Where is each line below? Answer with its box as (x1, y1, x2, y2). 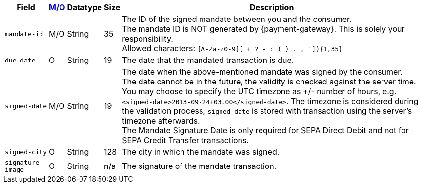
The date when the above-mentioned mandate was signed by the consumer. (122, 67, 402, 77)
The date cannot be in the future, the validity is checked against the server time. (122, 77, 416, 86)
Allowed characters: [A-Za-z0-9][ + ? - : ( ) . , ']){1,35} (122, 43, 342, 53)
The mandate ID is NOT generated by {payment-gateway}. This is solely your (122, 24, 405, 34)
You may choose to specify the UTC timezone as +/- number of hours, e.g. (122, 86, 397, 96)
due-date (5, 56, 36, 64)
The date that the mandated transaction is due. (122, 55, 294, 65)
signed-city (5, 148, 47, 156)
